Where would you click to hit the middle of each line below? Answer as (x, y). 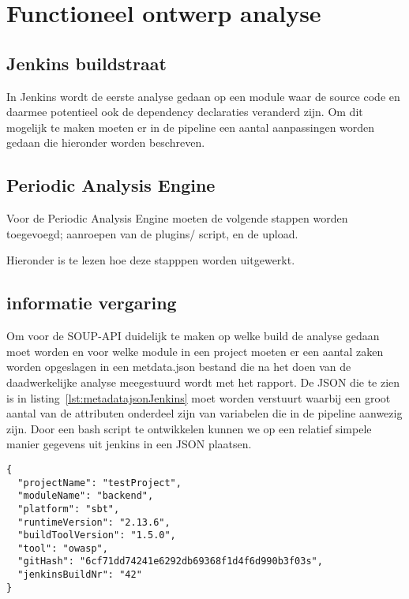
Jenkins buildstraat (86, 63)
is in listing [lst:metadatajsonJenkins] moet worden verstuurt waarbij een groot (199, 397)
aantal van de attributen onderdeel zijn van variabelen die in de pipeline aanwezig (204, 413)
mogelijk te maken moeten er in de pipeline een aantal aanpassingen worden (191, 127)
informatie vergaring (92, 303)
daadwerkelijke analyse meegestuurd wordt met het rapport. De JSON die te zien (203, 382)
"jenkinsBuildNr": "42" (80, 575)
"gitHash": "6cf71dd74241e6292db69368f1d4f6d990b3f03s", (170, 562)
